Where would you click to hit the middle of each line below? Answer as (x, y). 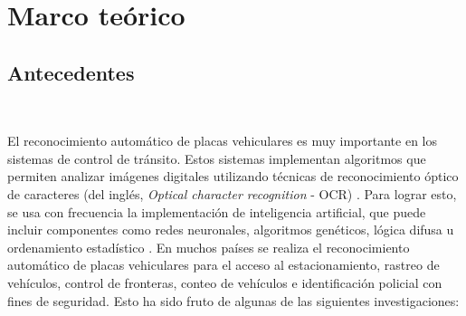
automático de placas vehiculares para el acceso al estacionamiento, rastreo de (223, 265)
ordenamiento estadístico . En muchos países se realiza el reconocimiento (209, 247)
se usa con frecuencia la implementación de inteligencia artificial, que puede (217, 211)
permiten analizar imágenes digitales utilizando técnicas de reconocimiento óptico (233, 176)
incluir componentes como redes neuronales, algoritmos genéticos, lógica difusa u (231, 230)
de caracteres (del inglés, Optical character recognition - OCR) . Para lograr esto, (232, 193)
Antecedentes (71, 72)
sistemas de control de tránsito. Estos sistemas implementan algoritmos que (217, 158)
